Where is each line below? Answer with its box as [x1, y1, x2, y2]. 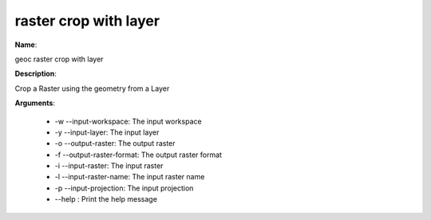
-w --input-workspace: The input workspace [54, 116, 203, 126]
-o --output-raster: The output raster [54, 139, 176, 148]
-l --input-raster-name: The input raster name [54, 172, 205, 182]
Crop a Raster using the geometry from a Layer [14, 84, 170, 93]
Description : [14, 69, 57, 79]
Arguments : [14, 98, 56, 108]
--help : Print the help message [54, 194, 157, 204]
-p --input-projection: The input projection [54, 183, 194, 193]
